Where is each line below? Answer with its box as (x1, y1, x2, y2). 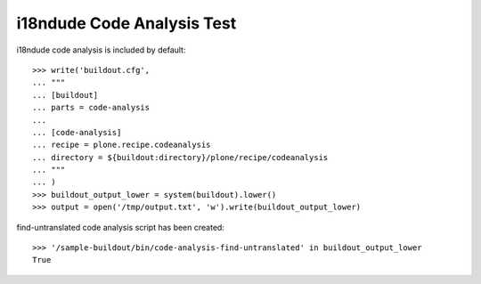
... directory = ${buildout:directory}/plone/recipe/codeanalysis (32, 152, 329, 162)
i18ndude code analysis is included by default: (16, 45, 186, 55)
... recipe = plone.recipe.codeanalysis (32, 140, 211, 150)
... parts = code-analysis (32, 102, 151, 113)
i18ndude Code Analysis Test (16, 13, 237, 33)
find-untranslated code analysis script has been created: (16, 222, 224, 232)
